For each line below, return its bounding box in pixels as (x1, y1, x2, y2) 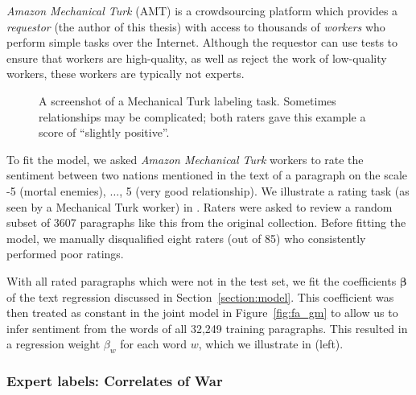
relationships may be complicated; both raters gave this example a (39, 108, 366, 125)
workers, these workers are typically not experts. (6, 65, 245, 82)
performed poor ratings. (6, 245, 124, 262)
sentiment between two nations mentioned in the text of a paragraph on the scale (6, 167, 408, 183)
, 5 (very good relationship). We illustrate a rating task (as (119, 182, 410, 199)
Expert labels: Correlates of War (6, 371, 223, 390)
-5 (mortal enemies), (6, 182, 106, 199)
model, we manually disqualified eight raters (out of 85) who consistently (6, 229, 366, 246)
